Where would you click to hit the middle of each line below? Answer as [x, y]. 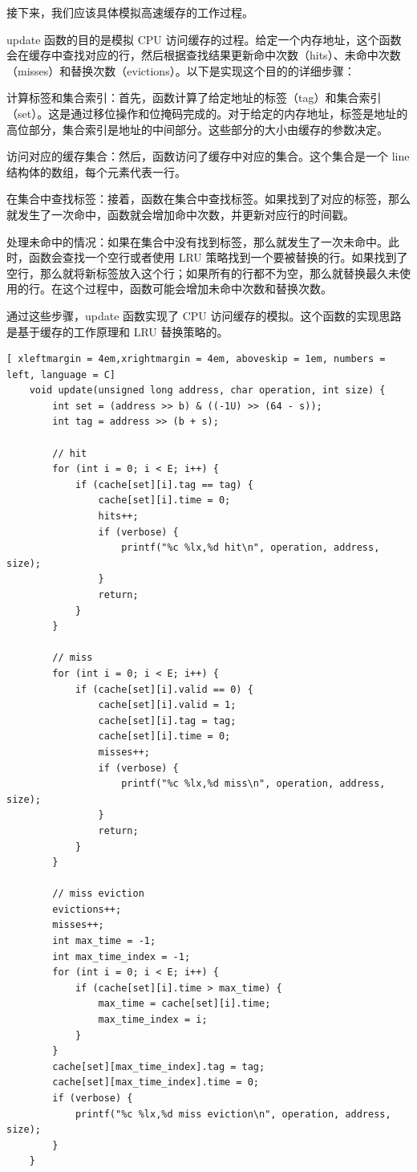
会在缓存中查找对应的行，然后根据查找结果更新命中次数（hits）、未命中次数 [204, 55]
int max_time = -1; [104, 941]
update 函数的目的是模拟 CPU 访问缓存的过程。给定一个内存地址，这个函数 [204, 39]
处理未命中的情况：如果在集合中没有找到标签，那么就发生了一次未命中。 [197, 241]
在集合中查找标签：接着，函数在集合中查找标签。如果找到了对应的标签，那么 [208, 199]
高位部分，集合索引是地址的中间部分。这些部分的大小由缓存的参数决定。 [197, 129]
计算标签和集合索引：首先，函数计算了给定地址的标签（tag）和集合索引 [194, 98]
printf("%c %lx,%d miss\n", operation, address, [253, 784]
